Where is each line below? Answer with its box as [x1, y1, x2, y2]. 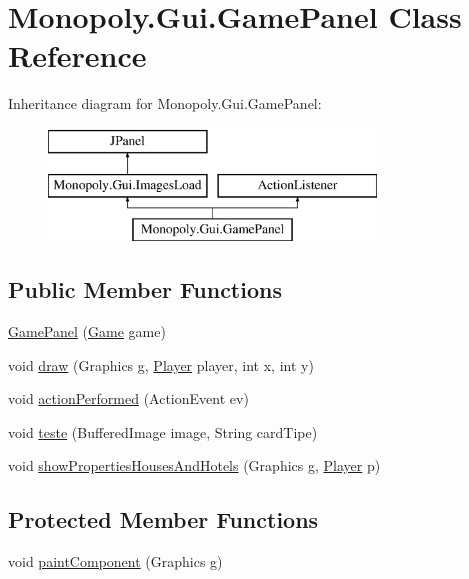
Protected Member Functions [8, 504, 319, 535]
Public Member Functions [8, 274, 282, 305]
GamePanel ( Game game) [8, 321, 166, 342]
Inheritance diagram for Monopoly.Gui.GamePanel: [8, 93, 322, 114]
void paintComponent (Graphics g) [8, 551, 223, 572]
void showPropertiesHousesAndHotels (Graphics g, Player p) [8, 455, 381, 476]
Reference [8, 35, 147, 76]
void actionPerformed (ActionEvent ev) [8, 388, 249, 409]
